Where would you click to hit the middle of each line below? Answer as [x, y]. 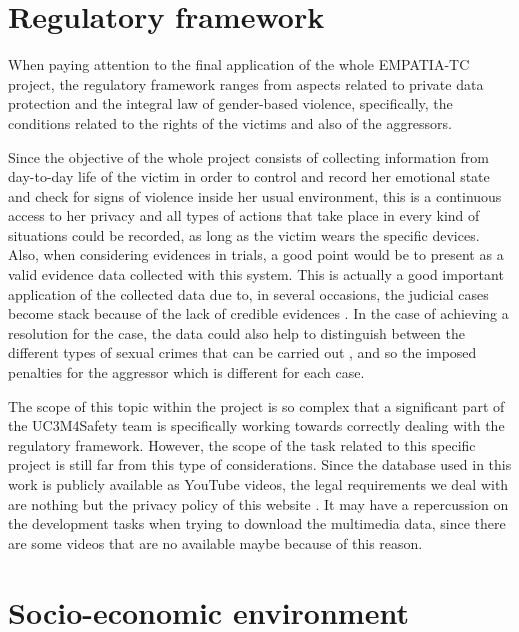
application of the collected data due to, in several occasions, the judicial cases [248, 293]
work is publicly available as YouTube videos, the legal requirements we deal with [258, 484]
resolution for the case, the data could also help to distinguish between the [237, 332]
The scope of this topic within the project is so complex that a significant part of [256, 405]
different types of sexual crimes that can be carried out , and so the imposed [242, 352]
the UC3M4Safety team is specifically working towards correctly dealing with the [256, 425]
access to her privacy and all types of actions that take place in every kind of [244, 215]
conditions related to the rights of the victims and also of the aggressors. [230, 122]
